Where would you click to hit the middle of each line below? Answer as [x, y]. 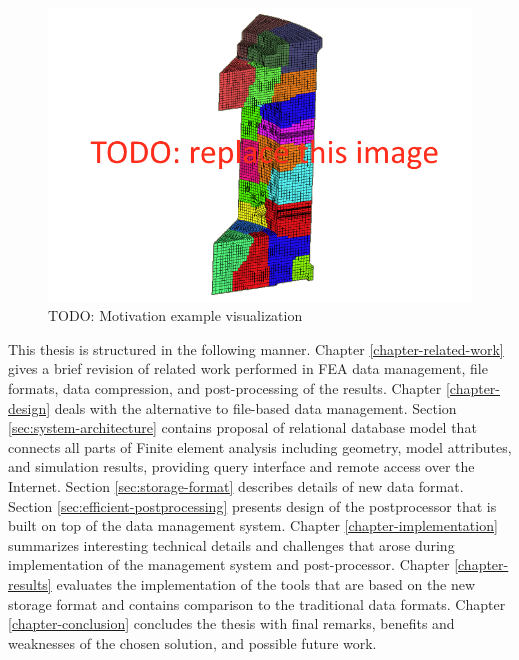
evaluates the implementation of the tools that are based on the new [266, 583]
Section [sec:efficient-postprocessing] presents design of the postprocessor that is [252, 505]
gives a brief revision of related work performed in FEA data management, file [248, 368]
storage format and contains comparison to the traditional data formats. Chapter [257, 603]
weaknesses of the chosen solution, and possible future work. [192, 642]
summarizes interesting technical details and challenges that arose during [231, 544]
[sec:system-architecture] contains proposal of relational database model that [242, 427]
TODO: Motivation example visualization [175, 315]
